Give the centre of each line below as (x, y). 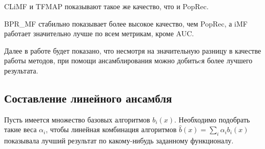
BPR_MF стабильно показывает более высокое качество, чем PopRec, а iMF (126, 23)
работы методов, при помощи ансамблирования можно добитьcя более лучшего (128, 60)
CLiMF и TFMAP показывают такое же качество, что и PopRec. (106, 6)
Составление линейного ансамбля (88, 98)
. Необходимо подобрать (212, 119)
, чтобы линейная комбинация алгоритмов (111, 129)
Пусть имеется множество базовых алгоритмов (77, 119)
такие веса (21, 129)
